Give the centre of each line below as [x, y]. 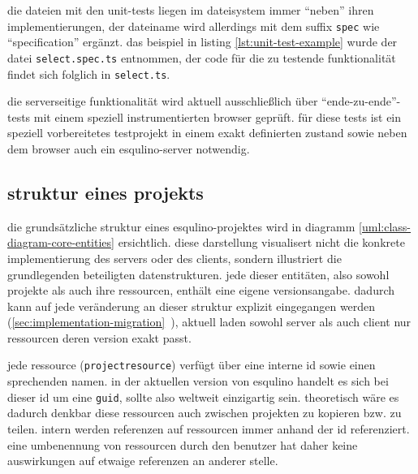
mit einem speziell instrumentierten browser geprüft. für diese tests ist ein [218, 116]
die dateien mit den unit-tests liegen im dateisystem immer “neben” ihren [191, 10]
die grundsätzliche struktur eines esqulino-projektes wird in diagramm [181, 226]
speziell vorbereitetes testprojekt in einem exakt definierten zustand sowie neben [207, 133]
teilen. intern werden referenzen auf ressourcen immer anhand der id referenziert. [209, 428]
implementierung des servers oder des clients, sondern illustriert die [175, 258]
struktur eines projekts [106, 192]
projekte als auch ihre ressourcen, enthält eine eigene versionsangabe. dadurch [201, 290]
